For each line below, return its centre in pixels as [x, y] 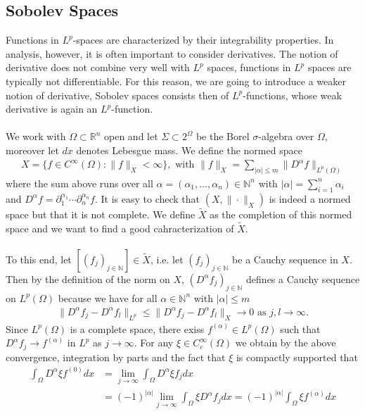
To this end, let [39, 259]
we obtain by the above [286, 343]
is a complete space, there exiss [137, 328]
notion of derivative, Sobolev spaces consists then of [117, 95]
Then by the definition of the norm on [88, 278]
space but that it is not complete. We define [101, 214]
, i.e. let [167, 259]
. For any [154, 343]
